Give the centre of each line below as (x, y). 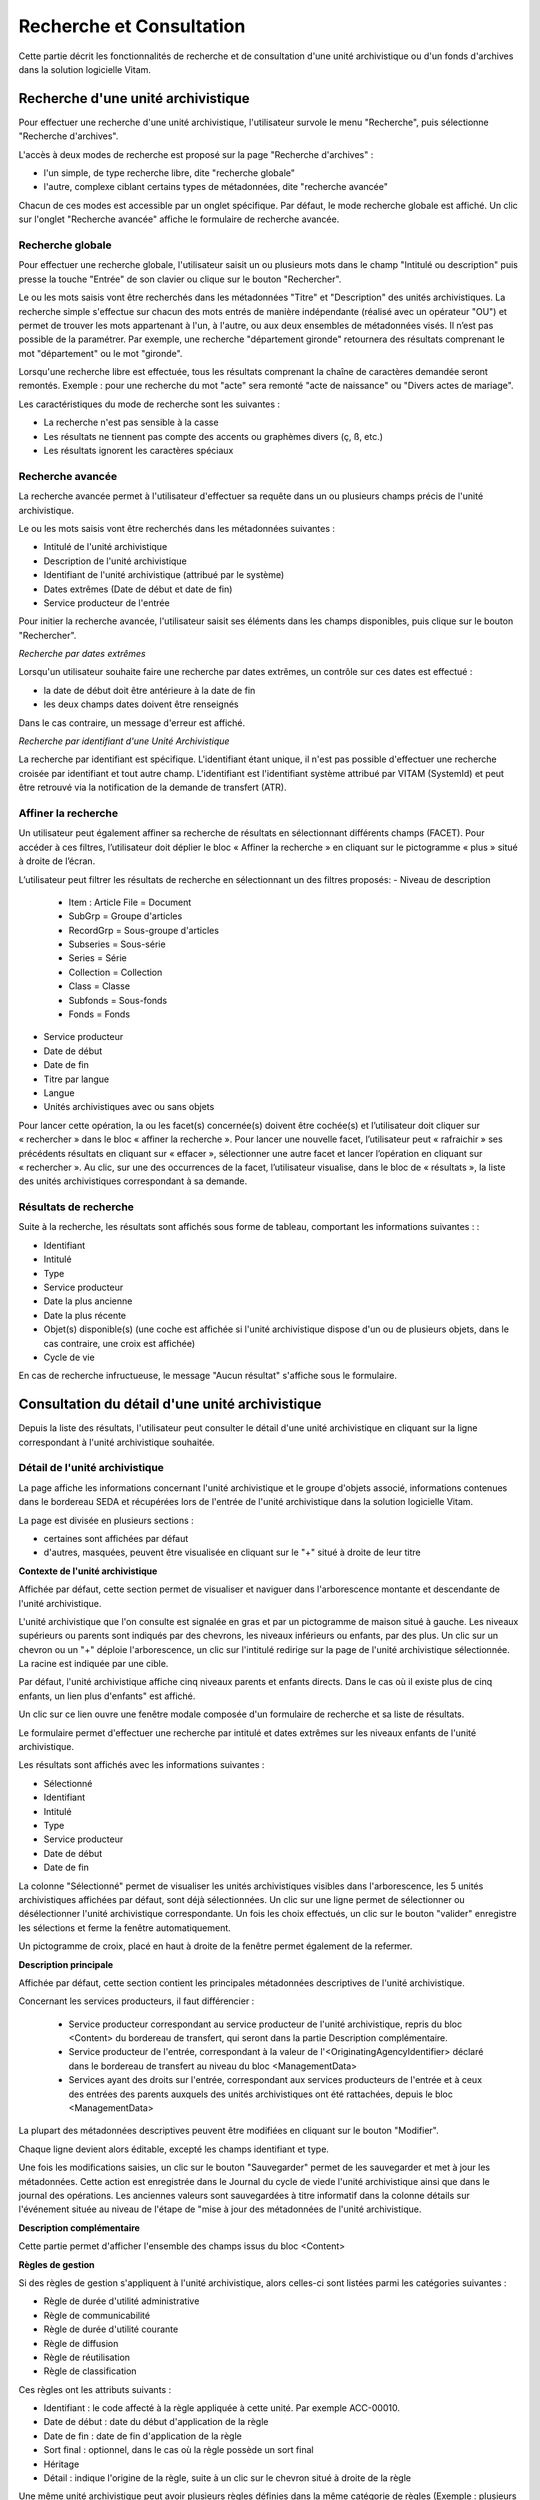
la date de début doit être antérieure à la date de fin (149, 690)
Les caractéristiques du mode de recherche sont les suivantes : (149, 404)
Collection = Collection (115, 972)
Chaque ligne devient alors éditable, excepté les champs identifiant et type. (174, 2149)
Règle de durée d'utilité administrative (121, 2301)
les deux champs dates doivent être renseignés (141, 704)
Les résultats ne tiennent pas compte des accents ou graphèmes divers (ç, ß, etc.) (213, 436)
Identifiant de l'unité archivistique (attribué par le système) (164, 575)
